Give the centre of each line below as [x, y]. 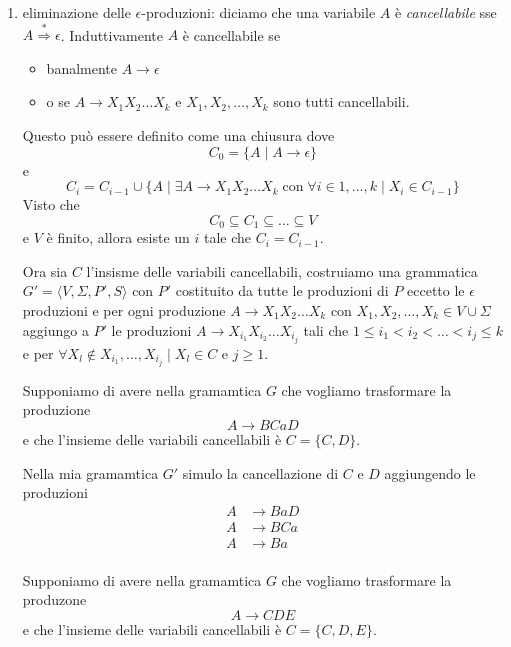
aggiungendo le [430, 472]
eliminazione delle [76, 12]
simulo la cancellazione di [260, 472]
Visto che [51, 204]
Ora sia [45, 270]
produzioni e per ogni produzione [124, 309]
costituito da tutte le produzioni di [282, 290]
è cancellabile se [231, 34]
